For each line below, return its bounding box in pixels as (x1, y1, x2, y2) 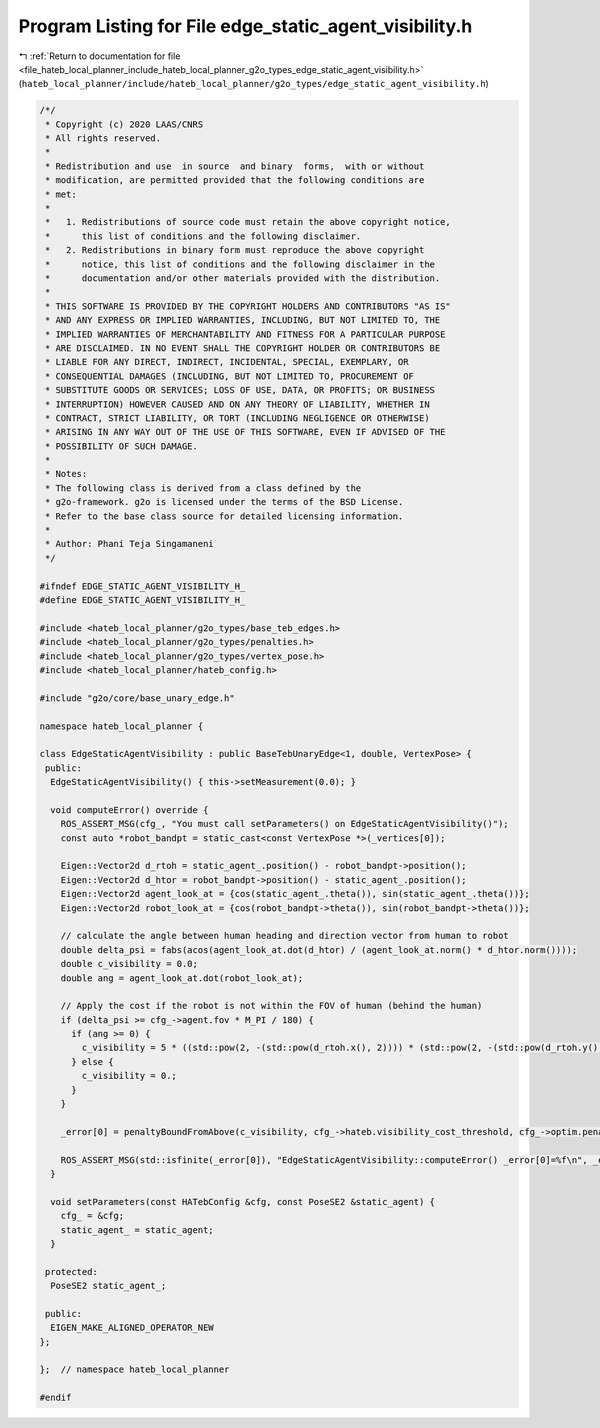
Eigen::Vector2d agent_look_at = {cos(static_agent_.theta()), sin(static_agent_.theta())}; (60, 888, 530, 900)
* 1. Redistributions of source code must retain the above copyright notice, (45, 216, 452, 228)
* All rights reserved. (45, 133, 162, 144)
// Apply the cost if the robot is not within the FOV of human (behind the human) (60, 1000, 483, 1012)
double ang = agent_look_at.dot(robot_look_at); (60, 972, 304, 984)
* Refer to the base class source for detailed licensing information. (45, 510, 404, 522)
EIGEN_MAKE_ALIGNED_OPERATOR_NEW (50, 1322, 214, 1334)
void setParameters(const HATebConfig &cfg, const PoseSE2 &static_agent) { (50, 1196, 435, 1207)
